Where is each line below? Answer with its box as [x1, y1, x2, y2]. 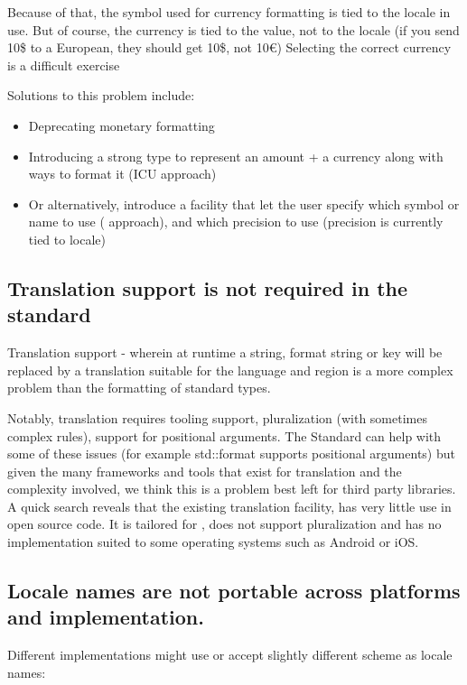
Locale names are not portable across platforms [7, 577, 461, 605]
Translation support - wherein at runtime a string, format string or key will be [7, 343, 443, 362]
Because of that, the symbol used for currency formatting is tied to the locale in [7, 3, 451, 21]
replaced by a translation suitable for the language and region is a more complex [7, 360, 453, 379]
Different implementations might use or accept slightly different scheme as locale [7, 645, 453, 664]
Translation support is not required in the [7, 273, 408, 301]
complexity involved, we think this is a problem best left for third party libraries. [7, 479, 456, 498]
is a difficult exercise [7, 55, 120, 74]
